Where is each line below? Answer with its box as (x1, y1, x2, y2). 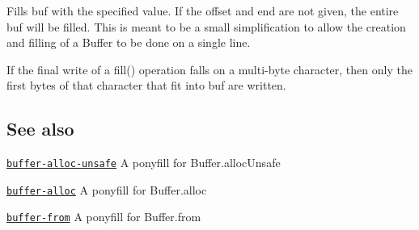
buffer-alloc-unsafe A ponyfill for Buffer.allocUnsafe (6, 154, 281, 171)
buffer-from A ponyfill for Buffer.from (6, 208, 201, 225)
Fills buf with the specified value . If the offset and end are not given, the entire (6, 2, 399, 19)
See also (6, 116, 74, 141)
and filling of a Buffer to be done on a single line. (6, 34, 251, 51)
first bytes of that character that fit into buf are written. (6, 77, 286, 94)
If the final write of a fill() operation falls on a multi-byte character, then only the (6, 61, 413, 77)
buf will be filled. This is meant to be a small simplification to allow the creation (6, 18, 406, 35)
